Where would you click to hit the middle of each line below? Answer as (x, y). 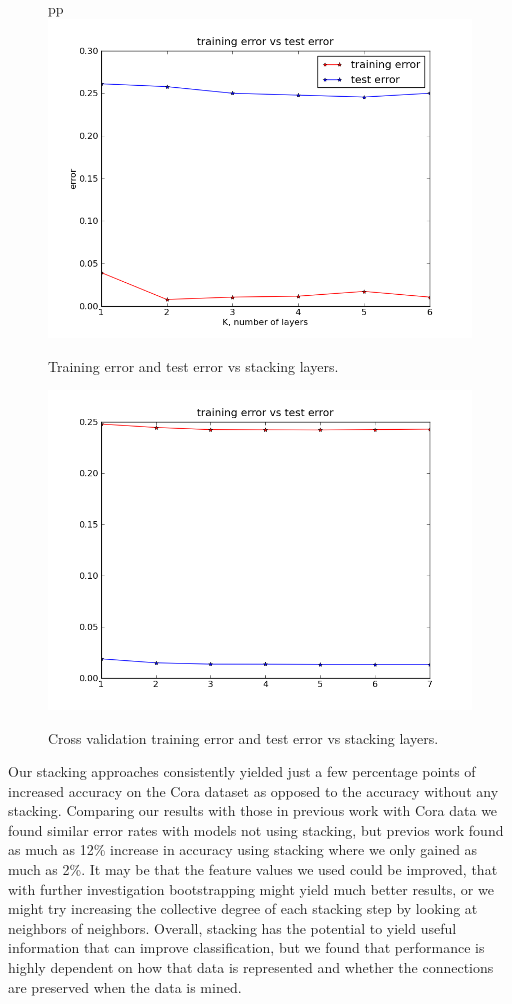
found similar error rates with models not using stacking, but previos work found (256, 829)
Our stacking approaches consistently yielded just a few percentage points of (242, 771)
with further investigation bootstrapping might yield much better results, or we (251, 888)
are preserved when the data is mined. (125, 986)
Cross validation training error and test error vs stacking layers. (243, 737)
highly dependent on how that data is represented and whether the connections (251, 967)
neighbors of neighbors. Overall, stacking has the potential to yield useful (232, 927)
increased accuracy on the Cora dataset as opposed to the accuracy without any (253, 790)
